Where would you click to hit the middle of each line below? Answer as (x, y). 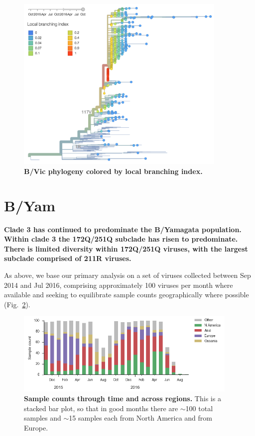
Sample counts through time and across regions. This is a (123, 398)
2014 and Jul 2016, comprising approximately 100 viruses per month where (119, 285)
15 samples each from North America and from (140, 418)
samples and (43, 418)
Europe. (36, 427)
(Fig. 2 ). (17, 304)
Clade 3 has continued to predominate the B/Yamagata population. (123, 229)
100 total (199, 408)
